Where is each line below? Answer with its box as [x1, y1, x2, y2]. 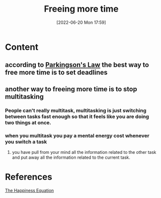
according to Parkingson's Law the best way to [5, 61, 149, 69]
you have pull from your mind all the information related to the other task [12, 149, 156, 155]
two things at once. [5, 119, 52, 126]
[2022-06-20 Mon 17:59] [56, 19, 106, 25]
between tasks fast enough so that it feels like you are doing [5, 113, 149, 120]
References [5, 171, 52, 182]
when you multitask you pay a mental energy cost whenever [5, 132, 150, 139]
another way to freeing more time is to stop [5, 85, 137, 93]
